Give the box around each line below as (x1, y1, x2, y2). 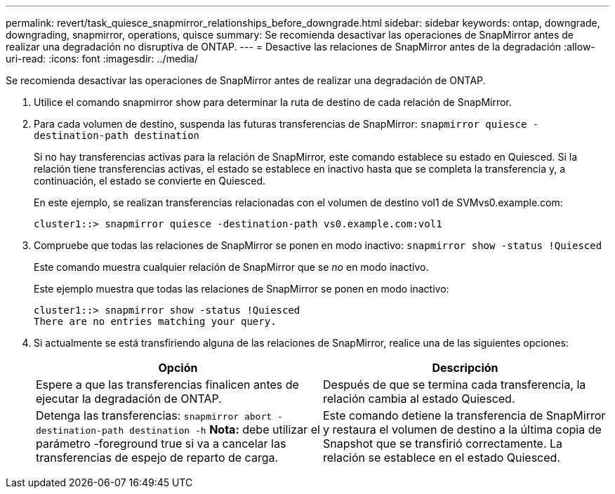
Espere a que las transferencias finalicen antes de (36, 378, 299, 392)
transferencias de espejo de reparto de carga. (36, 450, 279, 465)
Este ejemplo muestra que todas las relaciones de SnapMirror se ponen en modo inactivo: (34, 283, 449, 295)
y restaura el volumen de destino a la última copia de (323, 422, 602, 436)
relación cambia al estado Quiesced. (323, 392, 515, 406)
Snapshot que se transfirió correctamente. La (323, 436, 563, 450)
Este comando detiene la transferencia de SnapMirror (323, 408, 606, 422)
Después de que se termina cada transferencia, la (323, 378, 586, 392)
